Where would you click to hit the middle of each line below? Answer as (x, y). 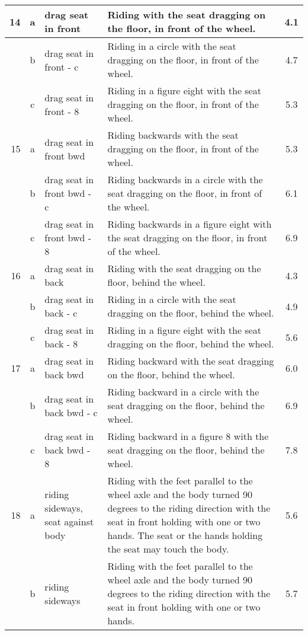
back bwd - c (71, 412)
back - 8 (61, 344)
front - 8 (62, 111)
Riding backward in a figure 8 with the (188, 436)
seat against (69, 521)
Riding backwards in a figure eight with (190, 224)
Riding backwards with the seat (173, 135)
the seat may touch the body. (168, 549)
